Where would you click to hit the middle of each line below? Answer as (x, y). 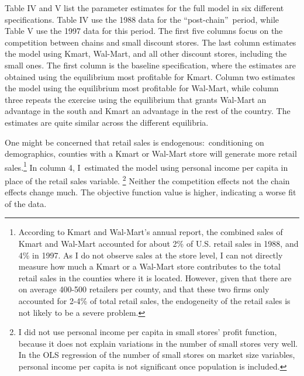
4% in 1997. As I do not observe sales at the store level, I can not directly (151, 255)
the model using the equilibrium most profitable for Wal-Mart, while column (142, 88)
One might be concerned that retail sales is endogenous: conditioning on (134, 142)
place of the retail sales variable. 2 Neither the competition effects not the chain (147, 180)
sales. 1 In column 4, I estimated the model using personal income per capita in (146, 166)
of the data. (26, 203)
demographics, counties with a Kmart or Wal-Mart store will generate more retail (151, 153)
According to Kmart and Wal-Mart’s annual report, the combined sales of (151, 232)
